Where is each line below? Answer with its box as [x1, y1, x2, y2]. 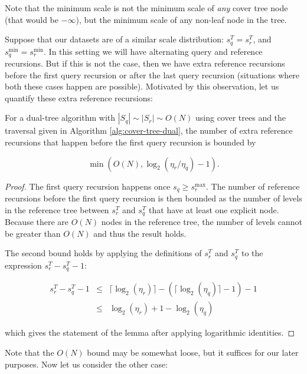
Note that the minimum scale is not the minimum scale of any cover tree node [5, 2, 288, 14]
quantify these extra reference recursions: [5, 91, 153, 104]
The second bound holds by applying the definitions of [5, 247, 202, 259]
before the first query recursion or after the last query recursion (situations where [5, 68, 300, 81]
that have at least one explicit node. [149, 203, 279, 216]
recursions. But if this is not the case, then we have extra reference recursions [5, 57, 285, 69]
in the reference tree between [5, 203, 109, 216]
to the [241, 247, 263, 259]
